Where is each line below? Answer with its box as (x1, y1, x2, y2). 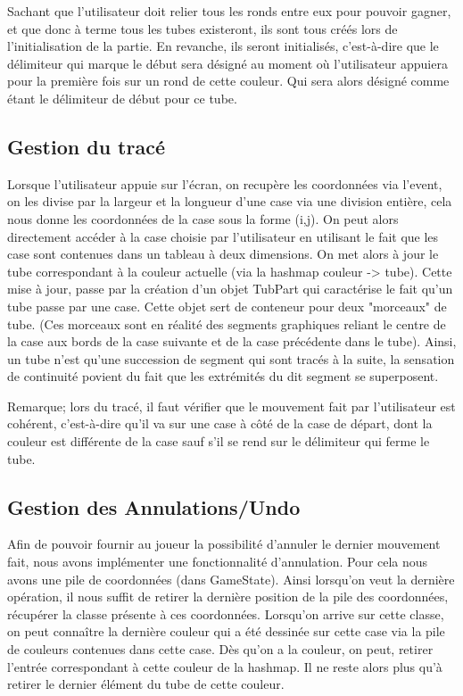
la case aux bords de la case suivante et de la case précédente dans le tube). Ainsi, (7, 332, 457, 351)
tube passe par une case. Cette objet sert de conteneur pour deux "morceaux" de (7, 296, 447, 315)
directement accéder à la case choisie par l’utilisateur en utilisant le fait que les (7, 227, 439, 245)
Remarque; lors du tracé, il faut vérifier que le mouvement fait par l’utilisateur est (7, 396, 456, 415)
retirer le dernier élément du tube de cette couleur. (7, 675, 285, 693)
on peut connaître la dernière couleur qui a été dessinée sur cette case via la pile (7, 622, 445, 641)
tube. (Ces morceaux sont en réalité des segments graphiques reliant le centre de (7, 314, 446, 333)
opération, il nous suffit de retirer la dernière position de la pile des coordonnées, (7, 587, 449, 606)
